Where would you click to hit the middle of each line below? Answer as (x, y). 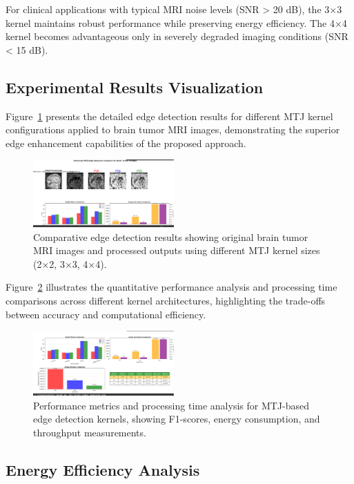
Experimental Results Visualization (135, 87)
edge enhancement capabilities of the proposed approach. (126, 143)
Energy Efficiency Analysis (103, 470)
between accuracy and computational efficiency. (106, 314)
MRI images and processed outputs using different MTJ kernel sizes (177, 250)
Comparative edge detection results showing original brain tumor (171, 236)
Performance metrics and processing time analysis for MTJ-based (171, 405)
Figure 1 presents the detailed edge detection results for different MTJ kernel (169, 116)
